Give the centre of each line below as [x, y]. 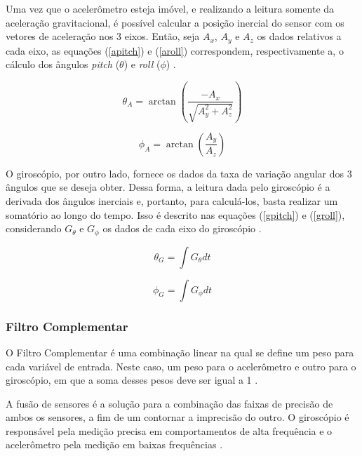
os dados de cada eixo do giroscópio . [182, 228]
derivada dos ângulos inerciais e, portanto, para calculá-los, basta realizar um [172, 201]
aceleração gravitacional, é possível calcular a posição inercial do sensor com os [175, 22]
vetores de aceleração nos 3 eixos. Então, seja [103, 36]
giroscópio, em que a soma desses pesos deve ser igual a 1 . [132, 380]
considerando [34, 228]
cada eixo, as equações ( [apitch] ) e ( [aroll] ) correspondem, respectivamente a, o [175, 50]
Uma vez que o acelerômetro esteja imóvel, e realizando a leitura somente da [170, 8]
